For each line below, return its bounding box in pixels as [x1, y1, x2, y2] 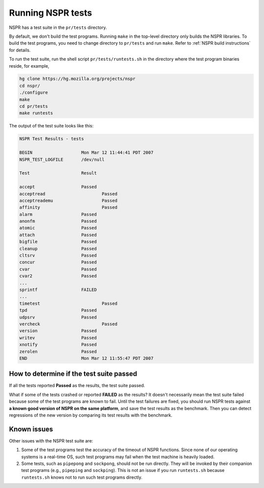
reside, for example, [9, 63, 49, 69]
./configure [19, 90, 48, 96]
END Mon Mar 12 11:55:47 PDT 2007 [19, 355, 154, 361]
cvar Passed [19, 266, 97, 272]
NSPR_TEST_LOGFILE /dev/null [19, 157, 105, 162]
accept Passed [19, 184, 97, 190]
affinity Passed [19, 205, 117, 210]
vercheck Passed [19, 321, 117, 327]
